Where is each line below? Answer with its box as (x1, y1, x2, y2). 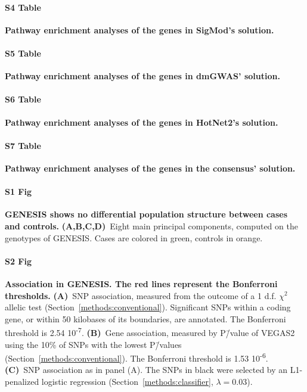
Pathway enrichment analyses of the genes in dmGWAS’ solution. (5, 70, 280, 82)
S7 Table (5, 139, 41, 151)
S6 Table (5, 93, 41, 105)
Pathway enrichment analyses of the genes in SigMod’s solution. (5, 23, 274, 36)
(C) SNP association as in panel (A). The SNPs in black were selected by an (5, 363, 288, 376)
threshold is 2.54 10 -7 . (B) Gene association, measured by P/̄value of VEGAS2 (5, 325, 295, 338)
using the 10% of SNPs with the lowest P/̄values (5, 338, 182, 350)
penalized (5, 375, 39, 387)
